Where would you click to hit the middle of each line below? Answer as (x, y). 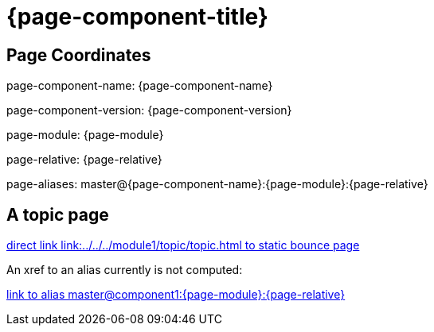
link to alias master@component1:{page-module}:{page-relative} (176, 295)
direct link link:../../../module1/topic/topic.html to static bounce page (183, 245)
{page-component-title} (137, 17)
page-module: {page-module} (85, 135)
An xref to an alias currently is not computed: (125, 270)
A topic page (58, 214)
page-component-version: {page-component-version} (149, 110)
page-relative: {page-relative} (84, 160)
